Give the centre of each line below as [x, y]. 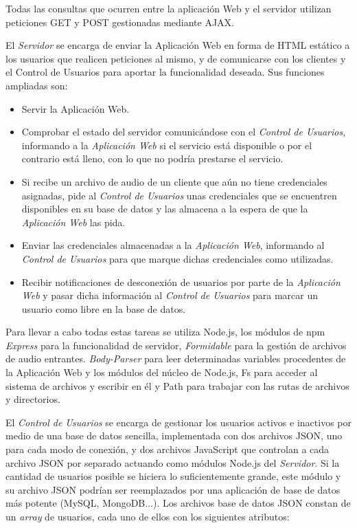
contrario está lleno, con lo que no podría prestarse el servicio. [152, 158]
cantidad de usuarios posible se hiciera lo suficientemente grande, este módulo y [173, 476]
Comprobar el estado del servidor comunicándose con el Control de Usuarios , [184, 132]
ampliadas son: [37, 85]
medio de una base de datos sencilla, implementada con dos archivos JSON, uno [174, 436]
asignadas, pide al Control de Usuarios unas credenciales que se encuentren [179, 195]
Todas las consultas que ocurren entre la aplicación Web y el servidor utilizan [169, 8]
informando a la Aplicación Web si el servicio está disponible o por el [167, 145]
